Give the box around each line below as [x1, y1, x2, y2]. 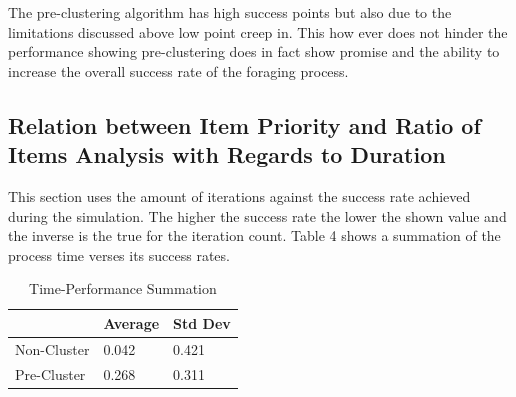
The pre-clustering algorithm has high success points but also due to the [8, 2, 452, 22]
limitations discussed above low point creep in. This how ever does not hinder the [8, 21, 508, 42]
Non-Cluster [15, 338, 90, 359]
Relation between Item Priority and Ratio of [8, 109, 481, 140]
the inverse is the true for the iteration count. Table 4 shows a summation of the [8, 225, 501, 246]
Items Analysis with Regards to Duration [8, 139, 446, 170]
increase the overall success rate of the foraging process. [8, 60, 349, 81]
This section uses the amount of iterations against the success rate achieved [8, 185, 471, 206]
